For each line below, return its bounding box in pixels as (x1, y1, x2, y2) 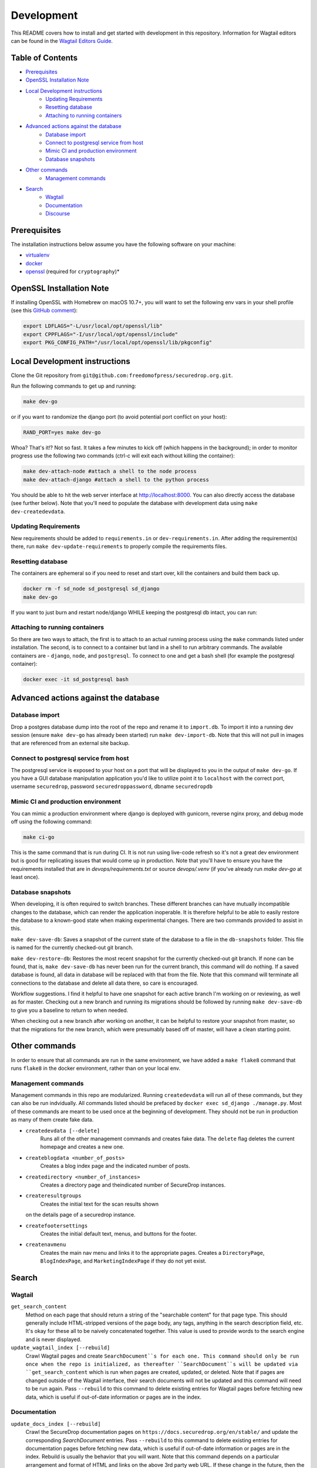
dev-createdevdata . (11, 508, 66, 515)
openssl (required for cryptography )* (25, 268, 120, 275)
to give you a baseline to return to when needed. (11, 1006, 129, 1014)
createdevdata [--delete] (25, 1127, 100, 1134)
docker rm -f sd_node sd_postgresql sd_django (23, 585, 160, 592)
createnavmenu (25, 1241, 66, 1248)
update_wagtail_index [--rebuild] (11, 1345, 110, 1351)
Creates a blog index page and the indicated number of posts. (40, 1163, 190, 1170)
